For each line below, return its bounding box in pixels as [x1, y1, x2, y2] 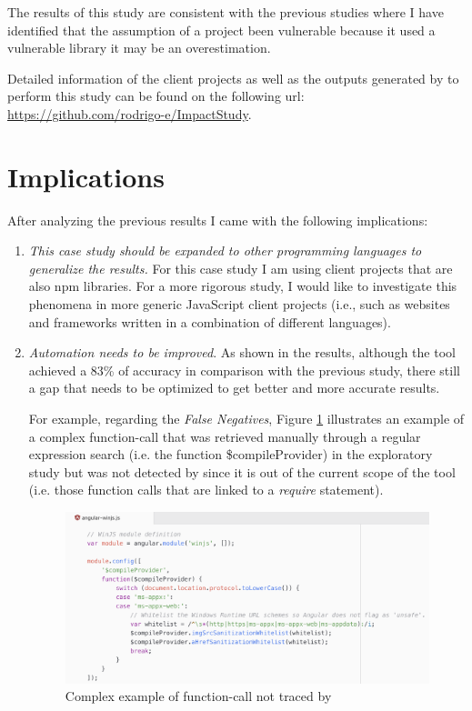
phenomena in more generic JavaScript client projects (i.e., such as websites [28, 295, 450, 314]
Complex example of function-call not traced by [65, 686, 332, 706]
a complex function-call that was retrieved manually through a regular [28, 426, 421, 446]
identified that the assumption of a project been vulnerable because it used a [7, 20, 436, 39]
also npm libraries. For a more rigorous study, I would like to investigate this [28, 276, 457, 295]
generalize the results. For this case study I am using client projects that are [28, 258, 453, 277]
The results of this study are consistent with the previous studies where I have [7, 3, 444, 21]
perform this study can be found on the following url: [7, 86, 305, 105]
